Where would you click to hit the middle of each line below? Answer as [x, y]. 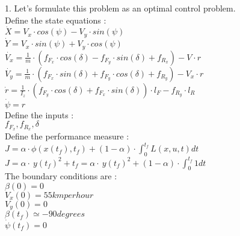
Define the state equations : [56, 20]
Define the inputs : [39, 114]
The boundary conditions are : [61, 176]
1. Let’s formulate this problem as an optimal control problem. [120, 8]
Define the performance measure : [67, 136]
